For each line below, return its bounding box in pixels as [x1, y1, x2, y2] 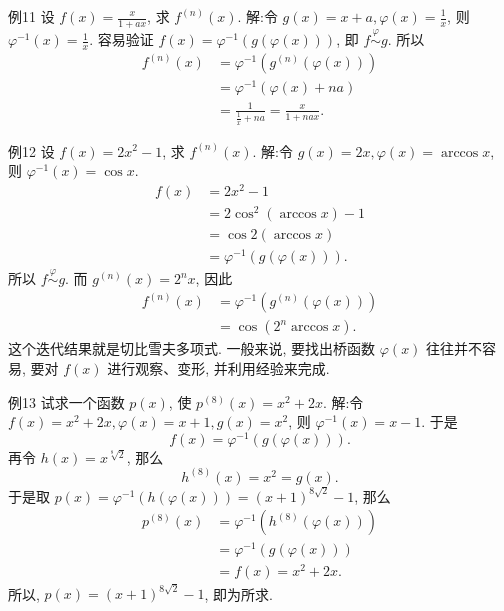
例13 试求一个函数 [8, 391, 125, 412]
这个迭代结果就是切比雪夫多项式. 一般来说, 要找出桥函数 [8, 338, 376, 359]
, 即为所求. [204, 583, 273, 604]
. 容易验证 [89, 29, 154, 50]
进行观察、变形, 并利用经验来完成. [107, 358, 330, 378]
